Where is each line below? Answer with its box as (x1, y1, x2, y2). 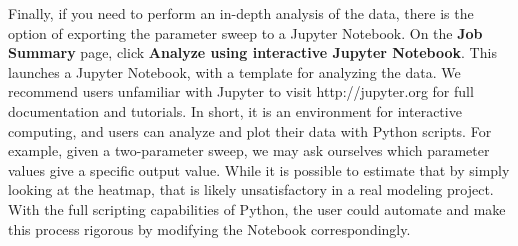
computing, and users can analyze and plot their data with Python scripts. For (8, 120, 492, 141)
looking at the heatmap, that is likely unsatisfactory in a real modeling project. (8, 179, 494, 200)
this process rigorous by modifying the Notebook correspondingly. (8, 218, 411, 239)
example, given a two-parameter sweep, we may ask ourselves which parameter (8, 140, 490, 161)
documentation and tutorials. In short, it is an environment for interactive (8, 100, 462, 121)
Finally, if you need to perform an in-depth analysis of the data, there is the (8, 3, 474, 23)
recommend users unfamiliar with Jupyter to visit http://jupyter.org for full (8, 81, 474, 102)
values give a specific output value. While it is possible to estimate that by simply (8, 159, 510, 180)
